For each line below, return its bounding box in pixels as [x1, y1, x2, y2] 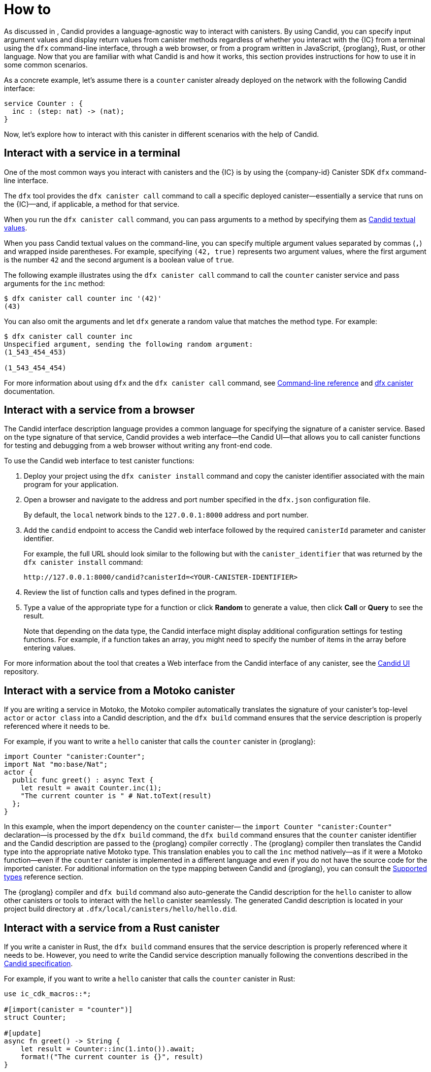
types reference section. [4, 873, 83, 881]
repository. [4, 667, 39, 676]
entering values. [24, 644, 76, 652]
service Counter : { [4, 99, 83, 107]
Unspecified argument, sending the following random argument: [4, 340, 253, 348]
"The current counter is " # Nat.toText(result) [20, 792, 212, 800]
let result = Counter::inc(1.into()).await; [20, 1045, 195, 1053]
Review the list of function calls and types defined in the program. [24, 588, 237, 597]
